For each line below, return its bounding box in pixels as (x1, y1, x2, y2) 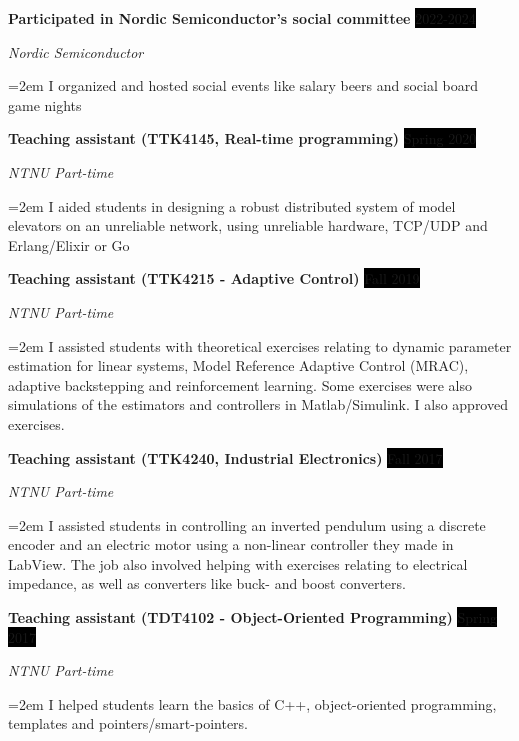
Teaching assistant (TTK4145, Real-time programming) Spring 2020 (8, 128, 477, 149)
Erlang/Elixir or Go (8, 234, 130, 255)
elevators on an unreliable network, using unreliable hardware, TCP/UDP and (8, 215, 488, 236)
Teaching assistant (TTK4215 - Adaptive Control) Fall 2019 (8, 268, 420, 289)
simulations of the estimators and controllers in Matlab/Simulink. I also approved (8, 394, 508, 415)
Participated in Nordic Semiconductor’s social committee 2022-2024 (8, 8, 476, 28)
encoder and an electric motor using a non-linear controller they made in (8, 534, 454, 555)
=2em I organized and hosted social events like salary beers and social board (8, 75, 478, 96)
